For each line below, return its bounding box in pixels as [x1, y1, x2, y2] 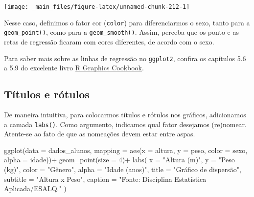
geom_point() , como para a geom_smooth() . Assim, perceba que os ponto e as [4, 27, 239, 37]
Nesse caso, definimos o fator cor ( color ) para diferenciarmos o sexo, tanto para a [4, 17, 250, 27]
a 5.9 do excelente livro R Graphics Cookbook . [4, 63, 144, 73]
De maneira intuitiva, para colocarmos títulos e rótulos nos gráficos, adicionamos [4, 109, 246, 120]
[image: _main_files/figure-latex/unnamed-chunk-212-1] [4, 3, 190, 10]
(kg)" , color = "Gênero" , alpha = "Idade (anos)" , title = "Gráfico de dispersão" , [4, 164, 241, 175]
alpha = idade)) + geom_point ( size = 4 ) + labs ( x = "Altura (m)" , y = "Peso [4, 154, 235, 165]
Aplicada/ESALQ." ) [4, 183, 67, 194]
